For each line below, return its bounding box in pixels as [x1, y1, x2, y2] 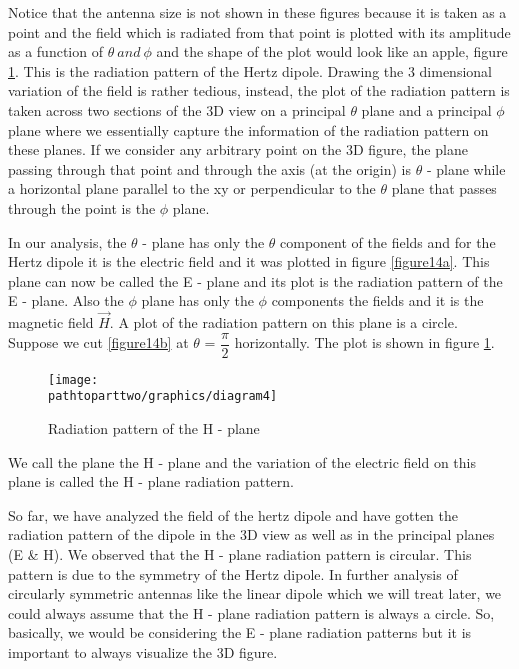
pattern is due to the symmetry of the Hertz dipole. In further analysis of [8, 563, 458, 584]
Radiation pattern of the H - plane [48, 418, 260, 439]
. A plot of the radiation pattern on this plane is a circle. [109, 312, 458, 333]
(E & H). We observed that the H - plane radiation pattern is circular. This [8, 544, 472, 565]
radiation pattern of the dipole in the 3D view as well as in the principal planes [8, 524, 495, 545]
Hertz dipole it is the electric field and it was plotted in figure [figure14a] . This [8, 251, 490, 272]
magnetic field [8, 312, 94, 333]
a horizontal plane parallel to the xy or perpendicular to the [8, 178, 376, 199]
